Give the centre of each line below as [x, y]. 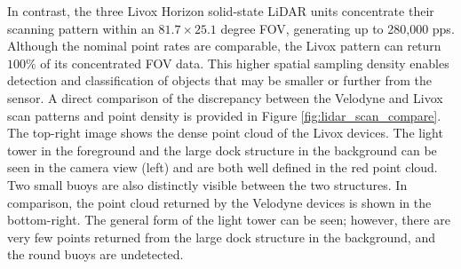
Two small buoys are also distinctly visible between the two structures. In [207, 184]
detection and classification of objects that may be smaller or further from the [220, 80]
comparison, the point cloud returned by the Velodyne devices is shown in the [219, 202]
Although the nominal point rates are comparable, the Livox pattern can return [224, 46]
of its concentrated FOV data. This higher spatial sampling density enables [245, 63]
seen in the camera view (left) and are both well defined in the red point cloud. [223, 167]
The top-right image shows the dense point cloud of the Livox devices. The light [225, 133]
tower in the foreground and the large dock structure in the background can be [222, 150]
